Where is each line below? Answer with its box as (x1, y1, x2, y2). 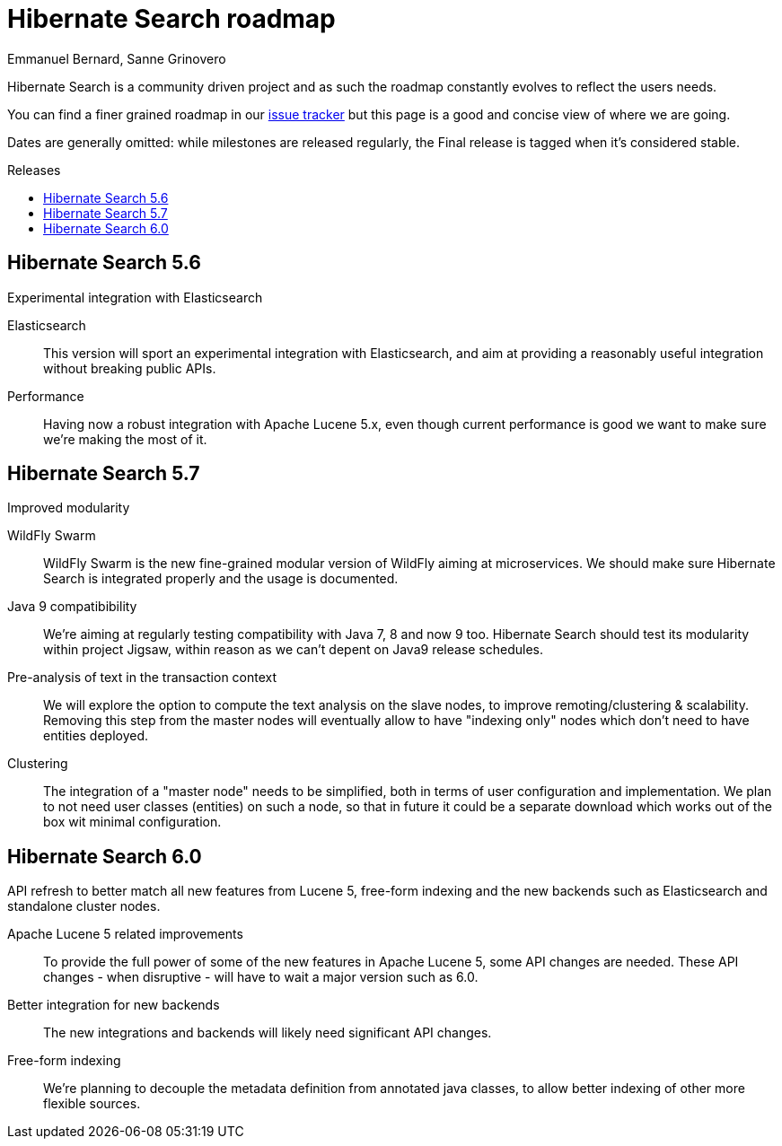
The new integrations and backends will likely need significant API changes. (43, 1025, 492, 1041)
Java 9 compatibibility (7, 599, 137, 615)
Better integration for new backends (7, 997, 220, 1013)
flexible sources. (43, 1096, 141, 1112)
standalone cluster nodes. (7, 898, 161, 914)
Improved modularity (7, 500, 130, 516)
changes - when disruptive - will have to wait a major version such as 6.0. (43, 969, 479, 985)
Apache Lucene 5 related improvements (7, 926, 243, 942)
